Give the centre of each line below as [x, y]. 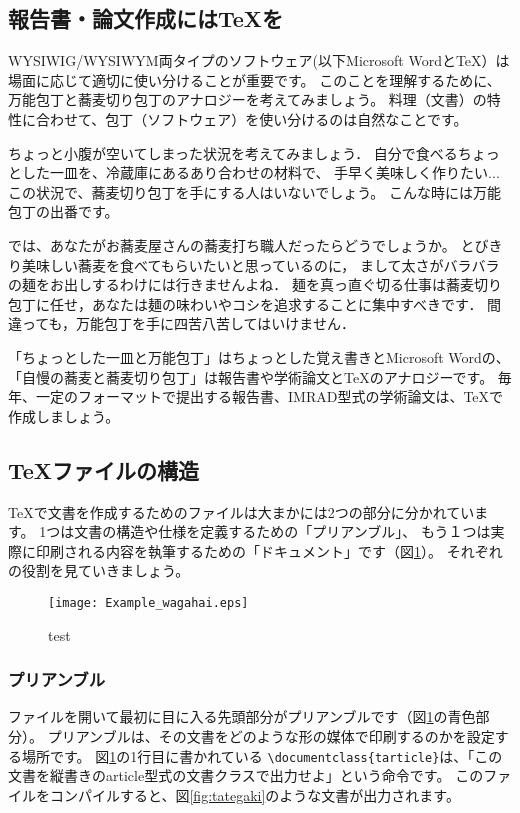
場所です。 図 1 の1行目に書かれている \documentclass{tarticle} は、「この [262, 755]
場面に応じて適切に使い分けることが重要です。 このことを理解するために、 [254, 79]
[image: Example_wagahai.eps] [148, 602]
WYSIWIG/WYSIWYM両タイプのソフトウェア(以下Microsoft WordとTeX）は [259, 60]
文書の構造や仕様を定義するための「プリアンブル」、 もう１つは [282, 531]
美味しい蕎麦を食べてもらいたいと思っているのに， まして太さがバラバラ [260, 264]
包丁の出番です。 [63, 211]
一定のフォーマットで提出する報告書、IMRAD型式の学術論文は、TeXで [269, 396]
